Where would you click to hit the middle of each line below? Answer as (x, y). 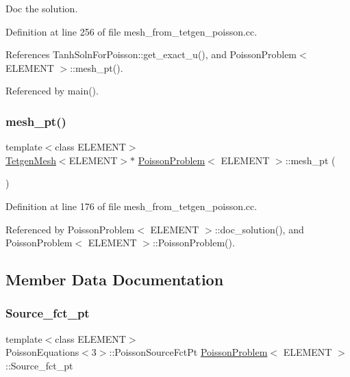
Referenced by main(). (52, 91)
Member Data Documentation (115, 279)
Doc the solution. (42, 8)
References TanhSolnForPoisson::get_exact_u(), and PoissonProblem (151, 54)
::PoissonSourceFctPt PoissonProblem (188, 352)
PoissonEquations (42, 352)
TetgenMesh (31, 160)
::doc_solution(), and (259, 229)
